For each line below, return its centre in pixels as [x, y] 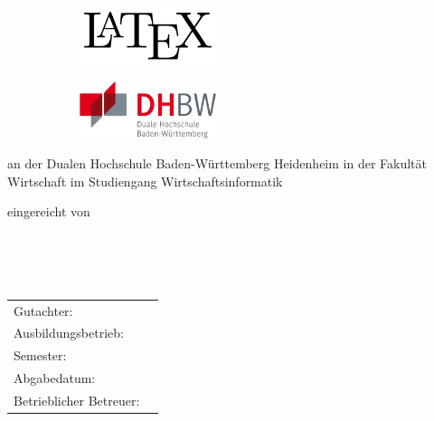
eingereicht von [49, 211]
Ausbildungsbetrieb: [69, 333]
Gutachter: [43, 310]
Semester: [40, 355]
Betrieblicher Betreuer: [77, 400]
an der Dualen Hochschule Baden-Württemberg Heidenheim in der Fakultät [217, 163]
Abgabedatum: [55, 378]
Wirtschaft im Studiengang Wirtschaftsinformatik [145, 181]
